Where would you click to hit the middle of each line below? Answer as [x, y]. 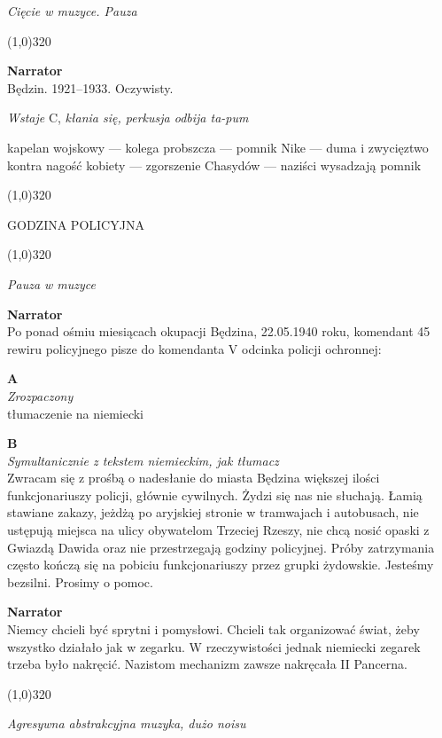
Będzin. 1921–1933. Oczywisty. [90, 87]
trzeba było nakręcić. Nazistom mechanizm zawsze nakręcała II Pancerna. [208, 664]
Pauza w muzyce [52, 283]
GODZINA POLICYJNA [76, 224]
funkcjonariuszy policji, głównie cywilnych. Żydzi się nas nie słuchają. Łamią [215, 495]
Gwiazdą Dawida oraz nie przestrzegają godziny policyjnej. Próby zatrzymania [221, 547]
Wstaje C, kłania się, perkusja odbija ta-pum [128, 118]
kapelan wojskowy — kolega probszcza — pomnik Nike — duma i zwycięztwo [218, 147]
